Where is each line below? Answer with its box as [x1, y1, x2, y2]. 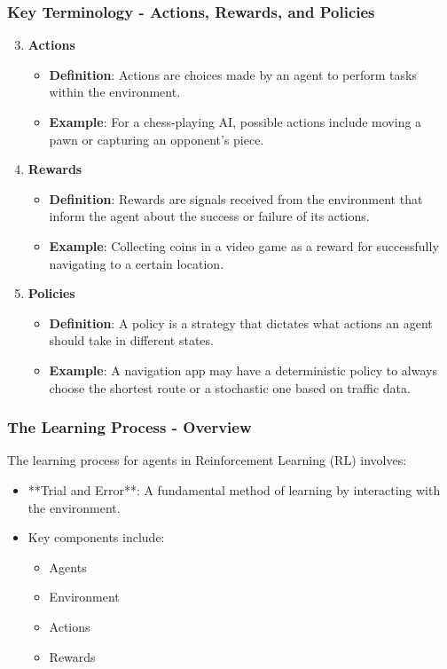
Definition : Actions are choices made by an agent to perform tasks [49, 65, 417, 83]
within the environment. [49, 83, 181, 101]
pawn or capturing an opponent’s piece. [49, 130, 264, 148]
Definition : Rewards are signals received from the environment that [49, 189, 423, 208]
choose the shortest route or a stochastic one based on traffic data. [49, 378, 411, 397]
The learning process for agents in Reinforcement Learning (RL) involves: [7, 451, 407, 469]
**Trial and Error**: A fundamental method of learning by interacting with [27, 480, 441, 499]
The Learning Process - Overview [7, 416, 252, 438]
